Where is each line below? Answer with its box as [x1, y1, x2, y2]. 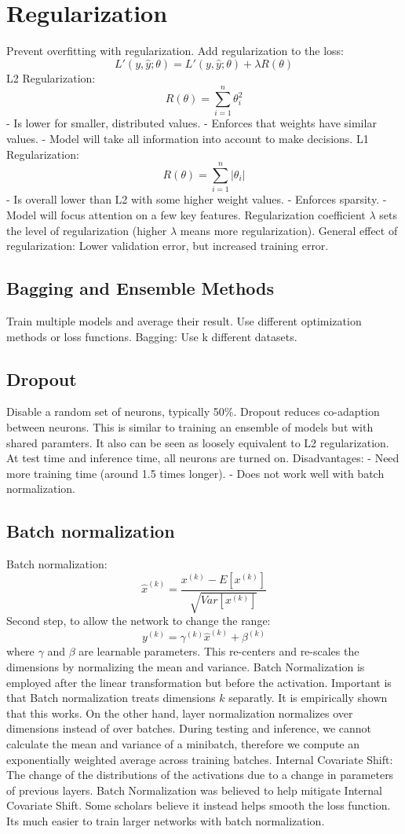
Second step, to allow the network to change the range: [6, 612, 271, 629]
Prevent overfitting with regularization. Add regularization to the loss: [6, 42, 344, 59]
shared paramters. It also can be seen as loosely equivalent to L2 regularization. [6, 434, 389, 450]
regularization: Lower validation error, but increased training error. [6, 237, 329, 254]
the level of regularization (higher [6, 222, 167, 238]
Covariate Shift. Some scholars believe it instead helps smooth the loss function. [6, 797, 391, 814]
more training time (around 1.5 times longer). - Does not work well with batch [6, 465, 385, 481]
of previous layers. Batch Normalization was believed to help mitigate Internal [6, 781, 382, 798]
